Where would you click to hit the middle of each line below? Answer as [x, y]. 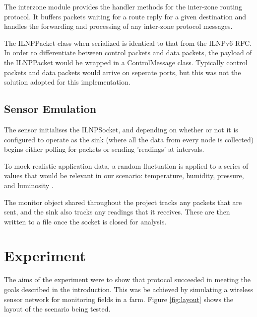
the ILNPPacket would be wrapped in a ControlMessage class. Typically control [126, 62]
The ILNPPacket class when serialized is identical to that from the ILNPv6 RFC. [128, 43]
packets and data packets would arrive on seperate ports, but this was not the [123, 72]
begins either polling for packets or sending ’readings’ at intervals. [104, 149]
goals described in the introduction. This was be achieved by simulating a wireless [128, 289]
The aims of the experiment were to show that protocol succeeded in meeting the [127, 279]
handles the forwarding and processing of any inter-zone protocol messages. [118, 26]
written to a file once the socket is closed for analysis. [85, 221]
